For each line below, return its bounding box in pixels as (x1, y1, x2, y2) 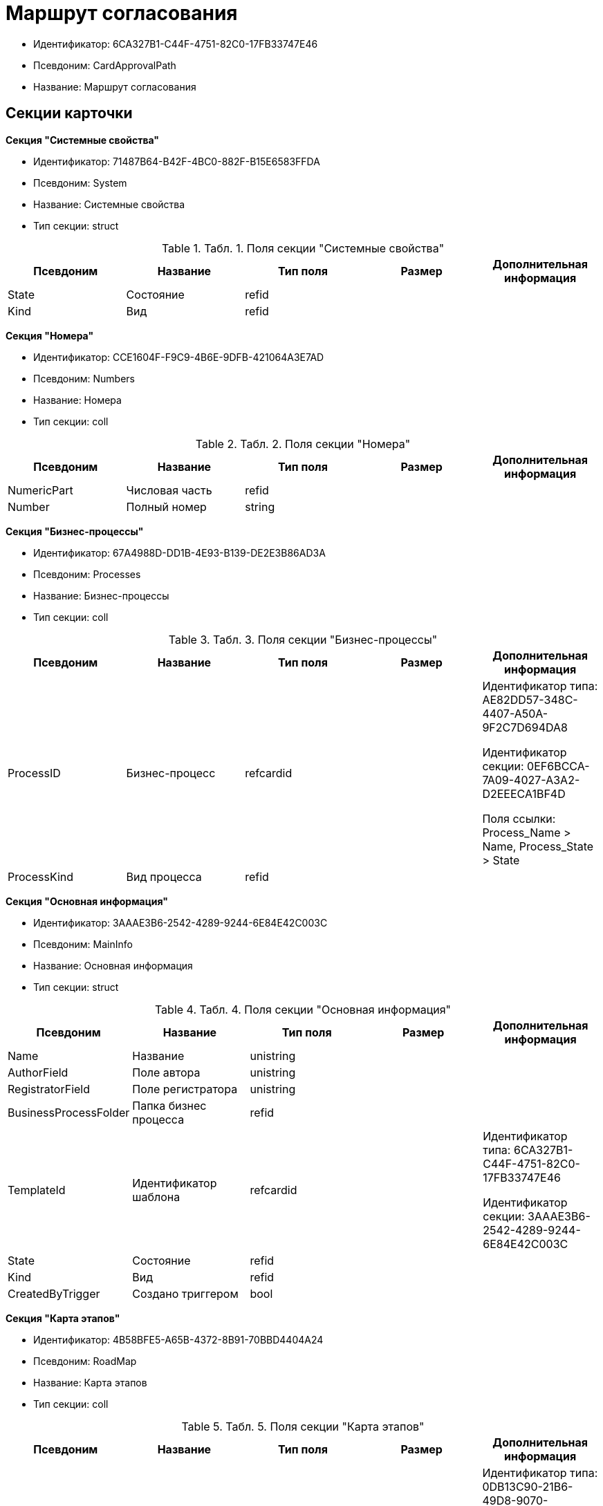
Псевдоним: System (33, 176, 127, 189)
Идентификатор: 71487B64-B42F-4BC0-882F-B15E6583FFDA (33, 155, 320, 167)
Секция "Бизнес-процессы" (6, 525, 144, 537)
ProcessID (8, 765, 61, 780)
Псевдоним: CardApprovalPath (33, 59, 176, 71)
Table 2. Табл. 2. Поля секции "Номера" (195, 436, 411, 451)
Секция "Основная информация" (6, 895, 169, 907)
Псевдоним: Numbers (33, 372, 135, 384)
